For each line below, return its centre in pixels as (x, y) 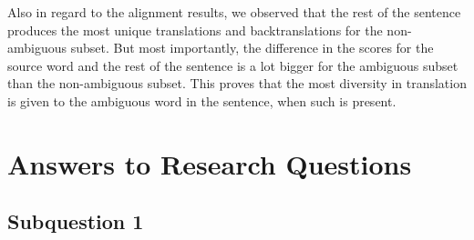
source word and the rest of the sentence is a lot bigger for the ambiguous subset (233, 65)
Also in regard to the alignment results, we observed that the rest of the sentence (234, 12)
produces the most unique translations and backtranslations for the (195, 30)
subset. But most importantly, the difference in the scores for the (252, 48)
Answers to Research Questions (210, 163)
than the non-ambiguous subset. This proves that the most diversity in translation (237, 83)
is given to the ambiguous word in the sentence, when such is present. (202, 100)
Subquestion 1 (76, 221)
